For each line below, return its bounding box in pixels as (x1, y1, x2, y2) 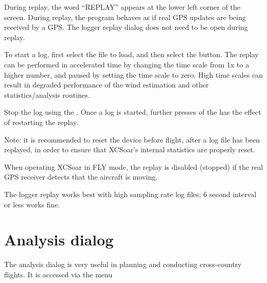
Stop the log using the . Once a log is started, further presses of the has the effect (4, 107, 261, 117)
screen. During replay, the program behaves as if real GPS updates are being (4, 11, 246, 22)
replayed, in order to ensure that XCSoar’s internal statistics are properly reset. (4, 144, 255, 155)
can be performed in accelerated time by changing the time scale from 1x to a (4, 59, 250, 69)
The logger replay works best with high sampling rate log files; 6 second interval (4, 188, 257, 199)
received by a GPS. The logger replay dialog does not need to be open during (4, 22, 248, 32)
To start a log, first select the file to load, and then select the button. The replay (4, 49, 259, 60)
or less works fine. (4, 199, 60, 209)
